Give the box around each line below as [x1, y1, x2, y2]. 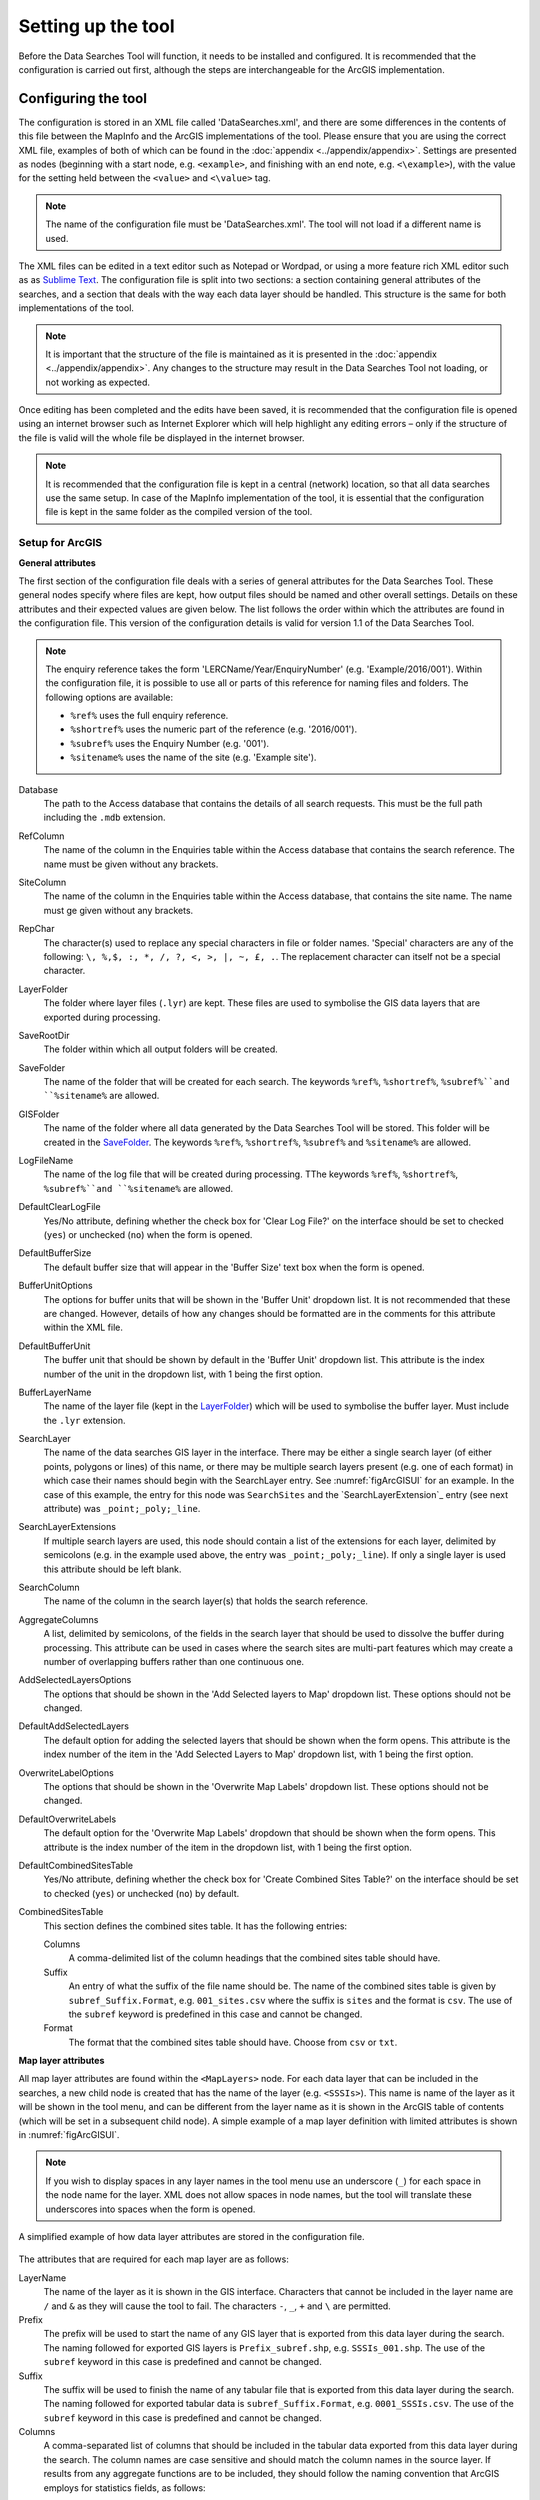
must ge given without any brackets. [43, 904, 194, 916]
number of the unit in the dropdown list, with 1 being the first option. [43, 1368, 324, 1380]
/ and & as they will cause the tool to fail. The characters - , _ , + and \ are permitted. [43, 2300, 392, 2312]
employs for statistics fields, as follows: [43, 2481, 206, 2494]
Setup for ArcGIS [18, 536, 103, 550]
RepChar [18, 923, 55, 935]
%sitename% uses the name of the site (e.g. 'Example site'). [70, 751, 317, 764]
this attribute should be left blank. [43, 1563, 182, 1575]
